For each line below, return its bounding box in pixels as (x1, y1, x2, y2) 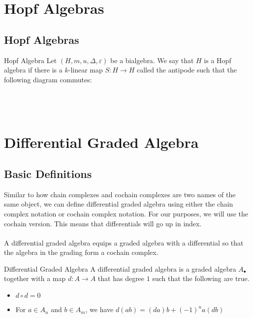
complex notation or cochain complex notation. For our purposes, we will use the (4, 208, 249, 218)
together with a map (4, 273, 66, 283)
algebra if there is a (4, 65, 63, 75)
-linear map (68, 65, 103, 75)
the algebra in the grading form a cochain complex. (4, 247, 158, 257)
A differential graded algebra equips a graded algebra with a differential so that (4, 237, 244, 247)
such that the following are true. (152, 273, 250, 283)
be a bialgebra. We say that (110, 55, 194, 65)
